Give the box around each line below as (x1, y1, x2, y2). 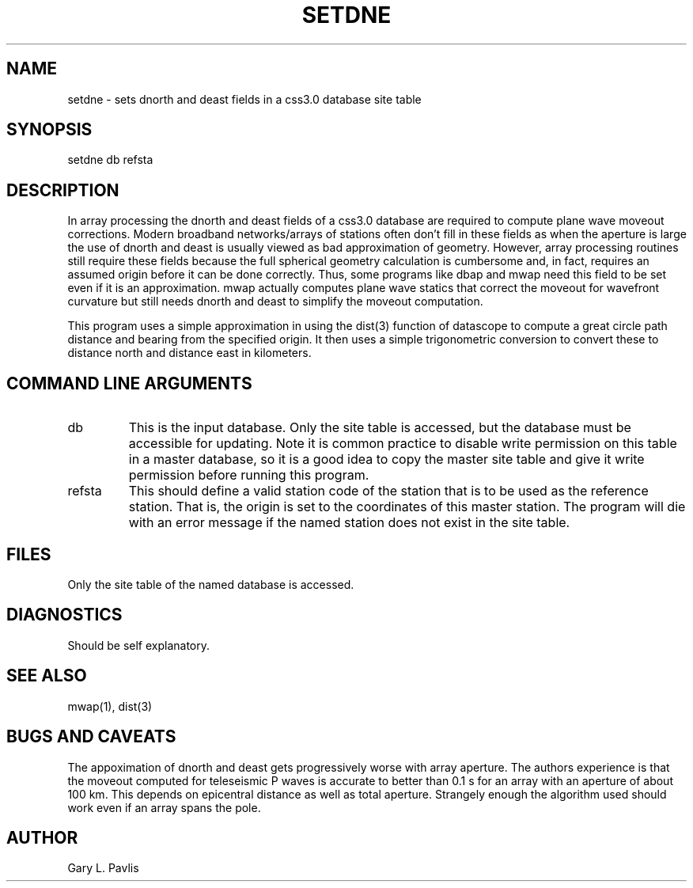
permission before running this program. (128, 467, 369, 484)
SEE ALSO (6, 666, 87, 686)
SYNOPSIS (6, 120, 93, 140)
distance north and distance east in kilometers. (67, 346, 312, 360)
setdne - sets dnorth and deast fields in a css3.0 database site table (67, 92, 422, 106)
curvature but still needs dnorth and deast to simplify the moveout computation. (67, 294, 483, 309)
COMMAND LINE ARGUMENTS (6, 373, 252, 393)
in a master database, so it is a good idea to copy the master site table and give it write (128, 451, 645, 468)
